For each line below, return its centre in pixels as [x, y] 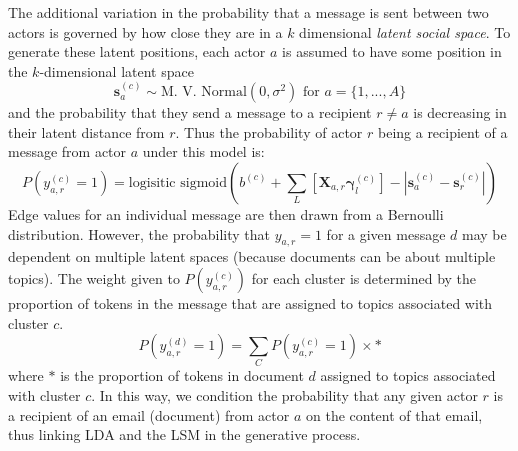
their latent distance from [86, 131]
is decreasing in [460, 112]
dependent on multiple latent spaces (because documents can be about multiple [252, 256]
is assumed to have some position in [392, 51]
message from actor [67, 151]
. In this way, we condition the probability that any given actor [284, 395]
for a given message [386, 233]
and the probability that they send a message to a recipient [190, 112]
